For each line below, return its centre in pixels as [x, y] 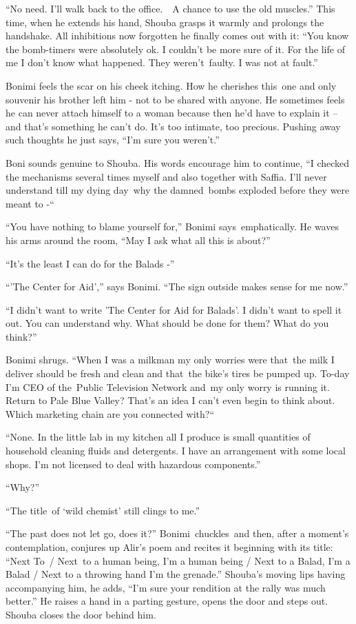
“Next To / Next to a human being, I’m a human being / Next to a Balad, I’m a [178, 560]
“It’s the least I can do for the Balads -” [90, 263]
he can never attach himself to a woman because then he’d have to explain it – [172, 113]
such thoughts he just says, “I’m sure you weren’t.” [113, 140]
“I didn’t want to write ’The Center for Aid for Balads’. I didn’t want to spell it [174, 309]
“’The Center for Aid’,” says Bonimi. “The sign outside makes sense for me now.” [177, 286]
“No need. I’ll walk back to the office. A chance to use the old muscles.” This [170, 8]
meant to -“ [30, 203]
